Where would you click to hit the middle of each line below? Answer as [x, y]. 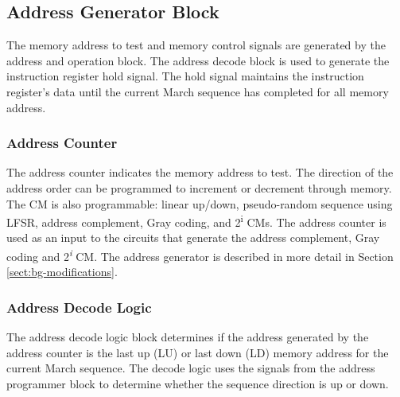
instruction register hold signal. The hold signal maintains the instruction [185, 76]
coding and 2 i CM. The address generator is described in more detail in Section [200, 255]
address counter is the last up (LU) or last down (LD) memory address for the [198, 352]
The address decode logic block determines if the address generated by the [188, 337]
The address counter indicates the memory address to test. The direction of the [200, 172]
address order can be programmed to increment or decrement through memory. [199, 187]
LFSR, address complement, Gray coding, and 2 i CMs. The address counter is [196, 221]
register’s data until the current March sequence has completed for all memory [198, 91]
